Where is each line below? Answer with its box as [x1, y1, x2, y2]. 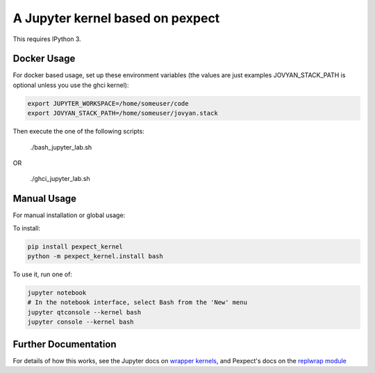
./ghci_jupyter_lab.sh [30, 175, 90, 183]
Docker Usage [12, 53, 76, 65]
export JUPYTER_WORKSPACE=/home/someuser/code [27, 100, 189, 107]
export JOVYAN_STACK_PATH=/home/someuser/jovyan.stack [27, 109, 218, 118]
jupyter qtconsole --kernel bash [27, 308, 142, 316]
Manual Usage [12, 193, 76, 205]
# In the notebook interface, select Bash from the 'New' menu [27, 299, 248, 306]
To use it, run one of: [12, 270, 73, 278]
